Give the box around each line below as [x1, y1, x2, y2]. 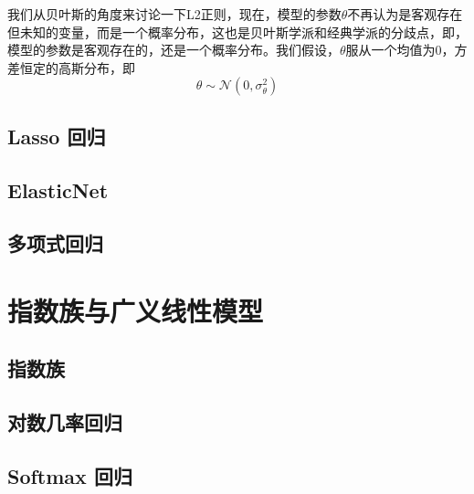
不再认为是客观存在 [347, 5, 463, 23]
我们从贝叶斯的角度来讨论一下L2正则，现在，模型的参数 [7, 5, 342, 23]
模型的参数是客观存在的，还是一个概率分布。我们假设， [7, 40, 340, 59]
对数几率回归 [7, 408, 122, 436]
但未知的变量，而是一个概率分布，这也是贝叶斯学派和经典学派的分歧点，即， [7, 22, 468, 41]
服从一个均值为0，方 [345, 40, 468, 59]
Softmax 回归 [7, 462, 132, 490]
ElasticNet [7, 175, 109, 204]
